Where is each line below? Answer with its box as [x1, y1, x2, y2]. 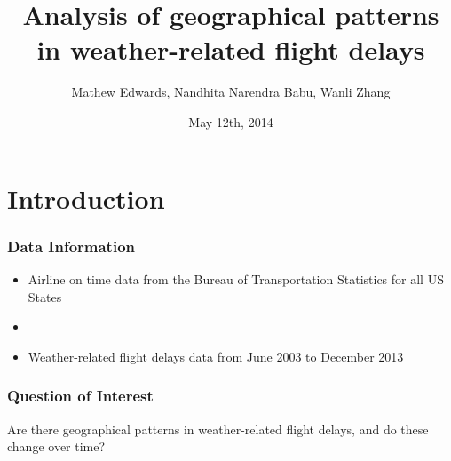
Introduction [7, 179, 165, 216]
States [28, 287, 62, 306]
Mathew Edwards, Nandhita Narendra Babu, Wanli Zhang [71, 83, 391, 101]
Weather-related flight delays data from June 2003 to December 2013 [28, 346, 404, 365]
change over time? [7, 437, 106, 456]
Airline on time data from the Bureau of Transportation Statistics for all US [28, 269, 444, 288]
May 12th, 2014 [188, 112, 273, 131]
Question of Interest [7, 385, 154, 407]
